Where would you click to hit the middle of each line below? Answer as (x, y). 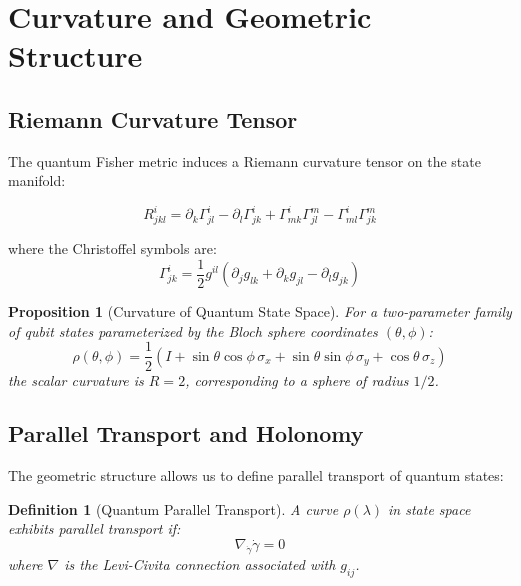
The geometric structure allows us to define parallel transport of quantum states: (256, 475)
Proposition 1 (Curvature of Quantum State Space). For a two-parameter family (260, 311)
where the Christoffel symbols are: (112, 248)
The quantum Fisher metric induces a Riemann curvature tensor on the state (244, 160)
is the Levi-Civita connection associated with (200, 564)
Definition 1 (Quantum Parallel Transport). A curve (173, 508)
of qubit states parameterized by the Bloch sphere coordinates (193, 330)
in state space (429, 508)
